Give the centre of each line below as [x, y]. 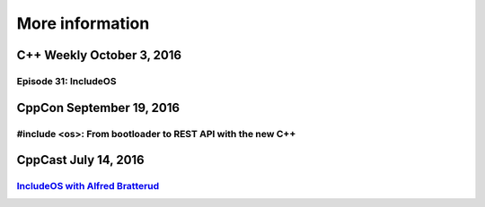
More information [83, 23]
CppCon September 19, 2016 [98, 108]
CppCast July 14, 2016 [81, 160]
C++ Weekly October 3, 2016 [99, 55]
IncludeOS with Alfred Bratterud [88, 186]
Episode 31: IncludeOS [66, 81]
